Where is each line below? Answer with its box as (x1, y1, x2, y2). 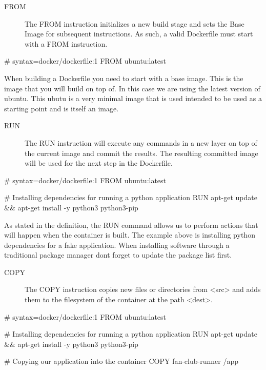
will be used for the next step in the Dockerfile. (25, 158, 173, 168)
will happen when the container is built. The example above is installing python (4, 229, 255, 240)
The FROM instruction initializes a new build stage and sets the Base (25, 18, 244, 29)
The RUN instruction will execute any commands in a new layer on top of (25, 137, 257, 148)
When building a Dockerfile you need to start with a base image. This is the (4, 72, 243, 83)
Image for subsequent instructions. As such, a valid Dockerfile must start (25, 28, 253, 39)
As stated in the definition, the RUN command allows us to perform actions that (4, 219, 258, 230)
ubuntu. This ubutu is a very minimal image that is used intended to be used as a (4, 93, 262, 104)
